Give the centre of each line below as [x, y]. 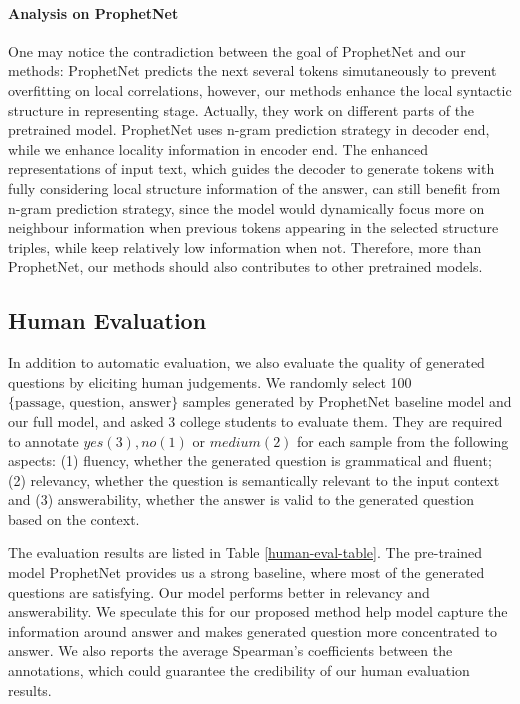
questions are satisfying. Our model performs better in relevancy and [219, 591]
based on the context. [74, 518]
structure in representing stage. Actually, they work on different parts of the [241, 109]
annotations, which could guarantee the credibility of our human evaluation [239, 670]
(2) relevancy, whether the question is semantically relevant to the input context [254, 479]
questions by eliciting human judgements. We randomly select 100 [210, 381]
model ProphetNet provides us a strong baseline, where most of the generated [246, 572]
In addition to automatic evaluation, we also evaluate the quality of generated [246, 362]
